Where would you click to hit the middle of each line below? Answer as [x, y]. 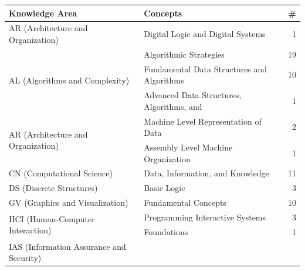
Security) [25, 258]
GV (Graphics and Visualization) [69, 203]
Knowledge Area [43, 13]
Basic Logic [165, 188]
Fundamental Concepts [185, 203]
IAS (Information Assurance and [67, 246]
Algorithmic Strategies [184, 54]
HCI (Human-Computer [52, 218]
